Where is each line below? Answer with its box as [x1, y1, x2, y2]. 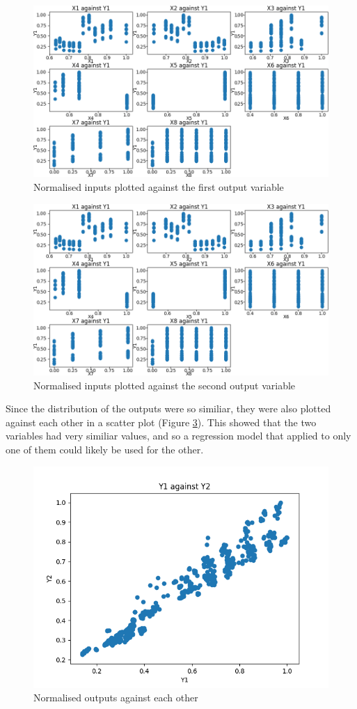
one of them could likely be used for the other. [6, 442, 204, 456]
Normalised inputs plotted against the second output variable [33, 377, 296, 392]
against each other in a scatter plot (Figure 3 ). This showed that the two [6, 414, 317, 429]
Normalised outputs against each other [33, 690, 198, 705]
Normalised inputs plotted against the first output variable [33, 179, 284, 194]
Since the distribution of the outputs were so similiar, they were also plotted [6, 401, 331, 416]
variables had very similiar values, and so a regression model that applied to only [6, 428, 351, 443]
